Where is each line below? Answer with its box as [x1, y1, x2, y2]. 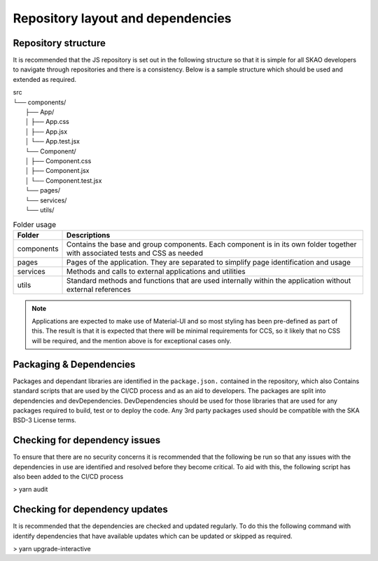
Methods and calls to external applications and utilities [66, 266, 246, 276]
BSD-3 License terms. [13, 416, 77, 424]
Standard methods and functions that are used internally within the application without [66, 275, 351, 285]
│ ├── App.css [25, 118, 69, 126]
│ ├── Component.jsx [25, 167, 90, 175]
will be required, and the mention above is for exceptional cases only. [31, 336, 232, 345]
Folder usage [13, 219, 56, 229]
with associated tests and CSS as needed [66, 248, 203, 258]
